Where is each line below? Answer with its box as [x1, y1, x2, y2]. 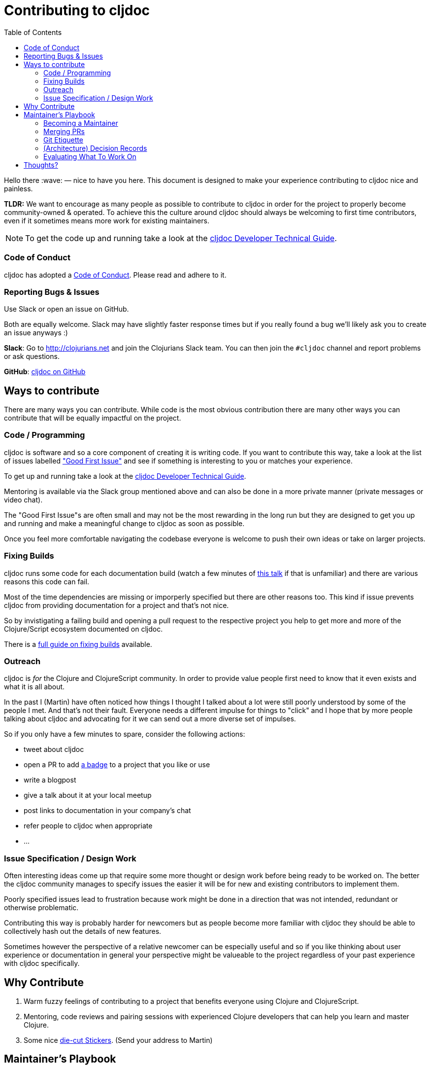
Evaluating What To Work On [43, 152, 136, 161]
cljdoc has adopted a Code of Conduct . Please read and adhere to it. [4, 270, 227, 279]
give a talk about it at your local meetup [24, 791, 152, 800]
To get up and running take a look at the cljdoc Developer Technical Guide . [4, 471, 246, 480]
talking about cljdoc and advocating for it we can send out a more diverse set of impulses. [4, 714, 296, 723]
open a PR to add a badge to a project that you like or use [24, 760, 210, 769]
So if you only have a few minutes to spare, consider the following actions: [4, 730, 245, 739]
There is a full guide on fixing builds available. [4, 640, 152, 648]
